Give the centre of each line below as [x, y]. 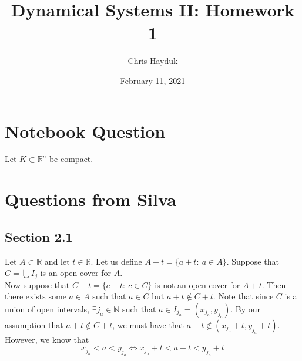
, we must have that [148, 324]
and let [57, 261]
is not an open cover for [197, 284]
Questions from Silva [90, 199]
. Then [274, 284]
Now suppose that [37, 284]
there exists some [36, 296]
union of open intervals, [47, 308]
